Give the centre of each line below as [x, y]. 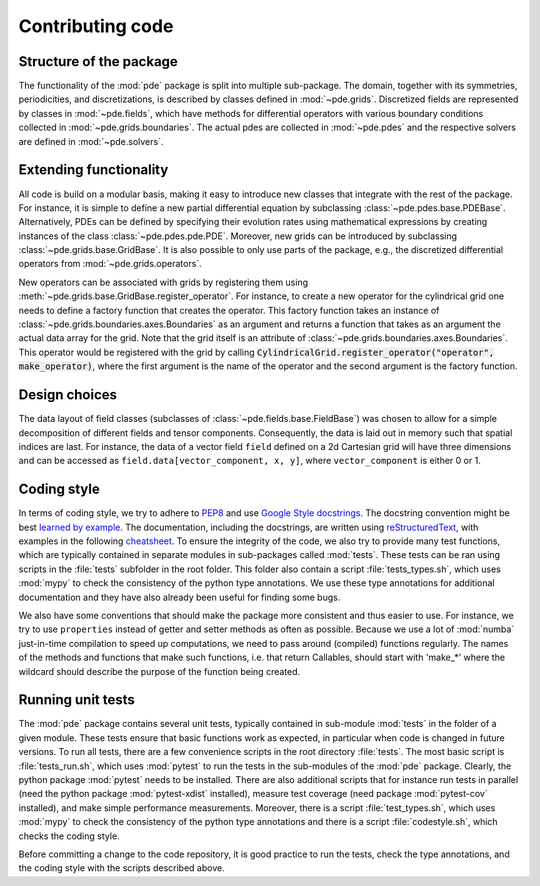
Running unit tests [76, 700]
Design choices [68, 395]
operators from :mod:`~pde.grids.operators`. [110, 264]
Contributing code [96, 26]
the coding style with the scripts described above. [121, 868]
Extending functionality [93, 170]
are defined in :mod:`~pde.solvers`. [91, 141]
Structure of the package [98, 61]
